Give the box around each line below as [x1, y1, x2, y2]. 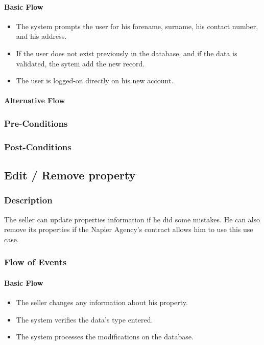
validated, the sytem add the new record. [16, 58, 145, 68]
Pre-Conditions [4, 117, 68, 129]
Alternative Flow [4, 95, 65, 106]
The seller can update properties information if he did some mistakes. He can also [4, 214, 260, 224]
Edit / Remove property [4, 167, 136, 183]
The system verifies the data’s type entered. [16, 314, 153, 325]
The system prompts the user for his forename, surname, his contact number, [16, 20, 258, 31]
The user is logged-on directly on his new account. [16, 75, 174, 86]
